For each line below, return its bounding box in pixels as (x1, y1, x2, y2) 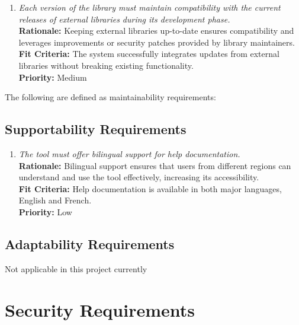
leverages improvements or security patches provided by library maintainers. (18, 36, 295, 48)
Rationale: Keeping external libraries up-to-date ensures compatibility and (18, 24, 294, 37)
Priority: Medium (18, 71, 87, 83)
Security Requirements (5, 297, 195, 321)
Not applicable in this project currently (5, 262, 147, 275)
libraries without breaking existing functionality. (18, 59, 194, 71)
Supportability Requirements (5, 120, 187, 138)
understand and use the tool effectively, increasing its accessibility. (18, 171, 259, 183)
